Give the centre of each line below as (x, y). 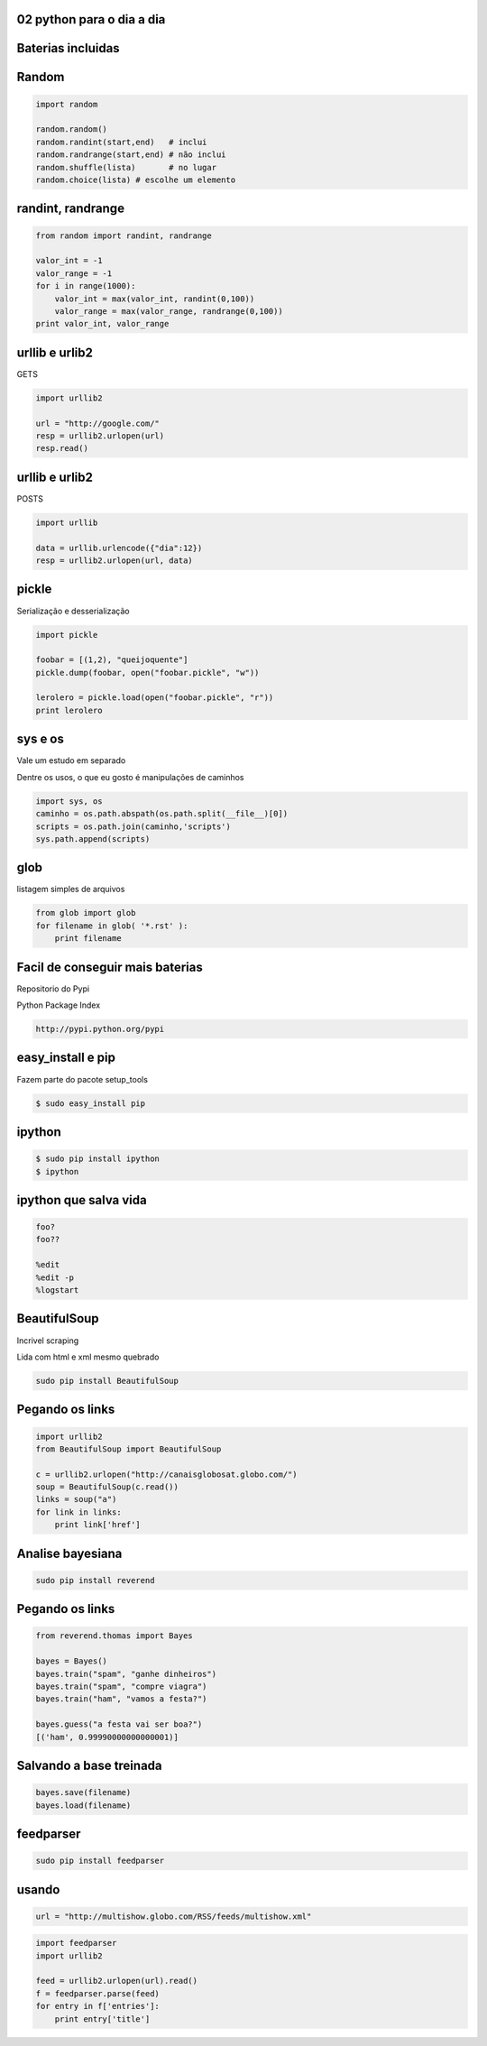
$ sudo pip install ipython (97, 1159)
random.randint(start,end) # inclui (121, 142)
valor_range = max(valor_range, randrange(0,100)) (169, 311)
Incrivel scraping (48, 1341)
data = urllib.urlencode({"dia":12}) (119, 548)
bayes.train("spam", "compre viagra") (121, 1687)
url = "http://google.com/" (97, 423)
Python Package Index (59, 1005)
